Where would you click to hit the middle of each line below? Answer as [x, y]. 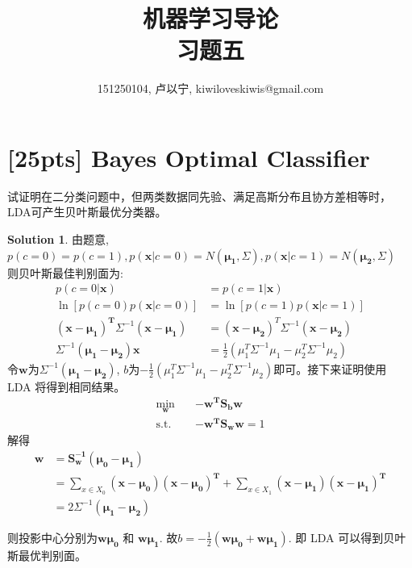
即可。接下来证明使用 [330, 368]
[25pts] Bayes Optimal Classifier [189, 157]
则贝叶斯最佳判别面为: [65, 272]
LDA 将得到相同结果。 [67, 386]
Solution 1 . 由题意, [58, 239]
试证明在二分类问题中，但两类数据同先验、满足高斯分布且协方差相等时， [199, 196]
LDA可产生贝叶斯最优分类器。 [87, 212]
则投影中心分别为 [52, 537]
